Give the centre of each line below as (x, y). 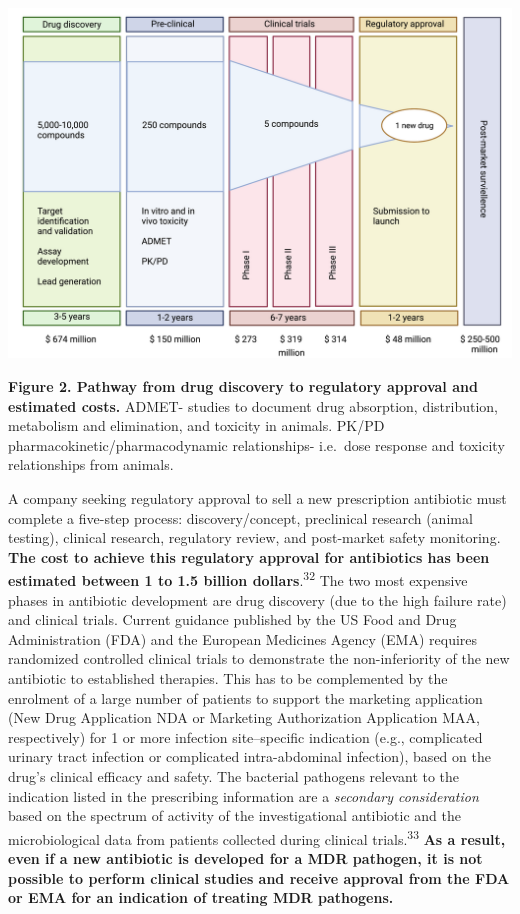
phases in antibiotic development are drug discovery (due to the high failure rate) (257, 599)
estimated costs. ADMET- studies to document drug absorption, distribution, (253, 405)
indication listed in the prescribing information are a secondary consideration (243, 795)
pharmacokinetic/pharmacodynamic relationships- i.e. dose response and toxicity (256, 444)
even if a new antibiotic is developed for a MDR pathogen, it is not (245, 858)
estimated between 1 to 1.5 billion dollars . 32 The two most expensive (238, 579)
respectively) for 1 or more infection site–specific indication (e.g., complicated (245, 736)
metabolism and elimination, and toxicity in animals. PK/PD (196, 425)
